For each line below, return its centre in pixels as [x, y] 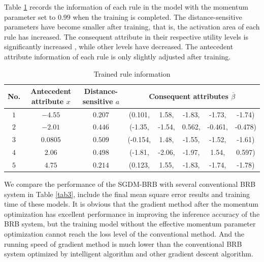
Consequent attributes [189, 96]
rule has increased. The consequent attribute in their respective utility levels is [126, 36]
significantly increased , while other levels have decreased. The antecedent [119, 46]
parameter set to [30, 17]
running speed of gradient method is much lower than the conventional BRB [123, 243]
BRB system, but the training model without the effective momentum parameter [130, 224]
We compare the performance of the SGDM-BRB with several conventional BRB [130, 184]
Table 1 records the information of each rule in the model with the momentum [126, 7]
